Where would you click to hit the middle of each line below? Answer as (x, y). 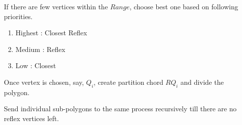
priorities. (18, 16)
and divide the (202, 82)
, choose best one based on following (184, 6)
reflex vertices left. (32, 118)
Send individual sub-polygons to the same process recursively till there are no (120, 109)
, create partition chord (129, 82)
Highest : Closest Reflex (51, 33)
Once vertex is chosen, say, (44, 82)
